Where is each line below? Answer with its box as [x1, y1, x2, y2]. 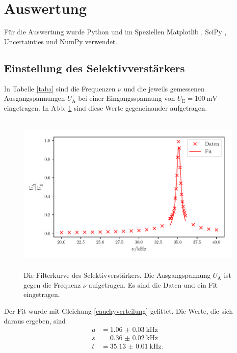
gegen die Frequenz [24, 279, 81, 290]
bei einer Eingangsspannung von [78, 93, 175, 103]
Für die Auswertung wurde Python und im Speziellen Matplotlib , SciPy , [4, 27, 227, 37]
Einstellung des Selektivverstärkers [4, 60, 185, 75]
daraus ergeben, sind [4, 315, 66, 325]
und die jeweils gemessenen [123, 83, 205, 93]
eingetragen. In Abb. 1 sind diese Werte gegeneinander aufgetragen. [4, 102, 207, 113]
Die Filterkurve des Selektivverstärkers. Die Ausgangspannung [24, 270, 211, 280]
